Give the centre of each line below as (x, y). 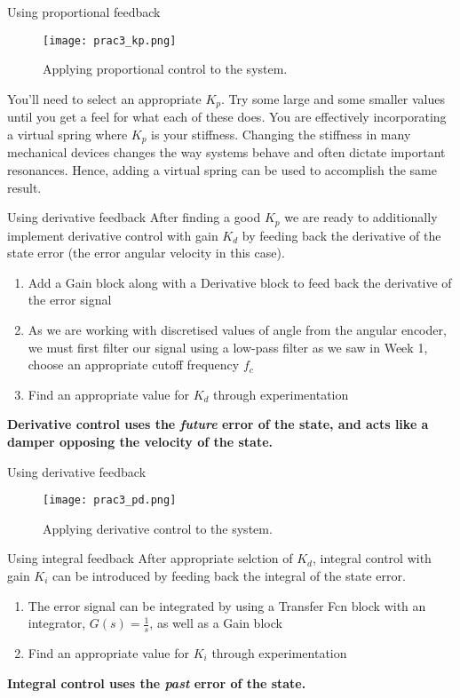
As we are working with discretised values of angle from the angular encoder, (237, 329)
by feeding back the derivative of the (341, 235)
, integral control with (372, 558)
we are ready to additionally (361, 217)
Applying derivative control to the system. (158, 528)
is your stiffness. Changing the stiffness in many (281, 134)
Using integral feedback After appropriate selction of (150, 558)
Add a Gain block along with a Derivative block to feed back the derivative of (240, 282)
